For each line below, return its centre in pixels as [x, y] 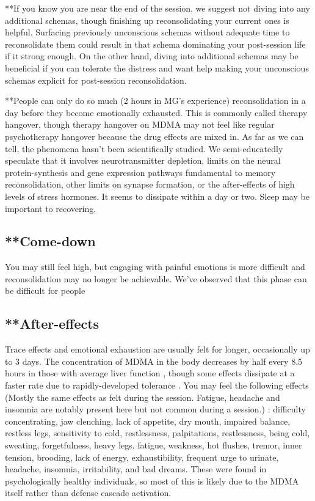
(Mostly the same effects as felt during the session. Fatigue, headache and [143, 397]
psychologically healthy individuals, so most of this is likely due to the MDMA [152, 481]
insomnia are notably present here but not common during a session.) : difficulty [155, 409]
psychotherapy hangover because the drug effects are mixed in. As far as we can [154, 136]
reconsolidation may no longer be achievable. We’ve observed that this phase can [156, 278]
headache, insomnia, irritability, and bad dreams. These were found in [136, 469]
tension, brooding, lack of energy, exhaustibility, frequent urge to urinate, [142, 457]
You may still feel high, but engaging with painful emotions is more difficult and [155, 267]
